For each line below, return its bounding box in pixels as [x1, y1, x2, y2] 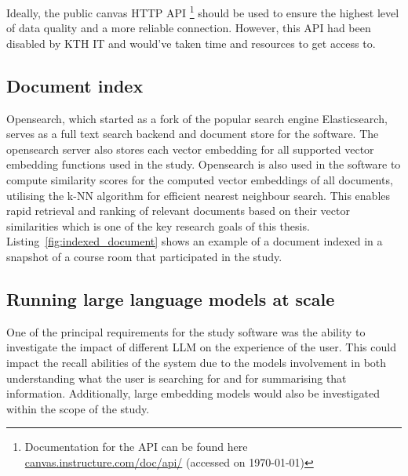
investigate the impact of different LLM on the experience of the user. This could [6, 339, 396, 355]
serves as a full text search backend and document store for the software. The [6, 125, 379, 142]
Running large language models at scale [6, 286, 335, 311]
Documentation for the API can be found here [24, 438, 248, 455]
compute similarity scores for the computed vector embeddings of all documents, [6, 172, 393, 188]
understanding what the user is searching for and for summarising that [6, 369, 347, 386]
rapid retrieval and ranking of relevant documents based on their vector [6, 202, 350, 219]
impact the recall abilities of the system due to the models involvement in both [6, 354, 387, 370]
